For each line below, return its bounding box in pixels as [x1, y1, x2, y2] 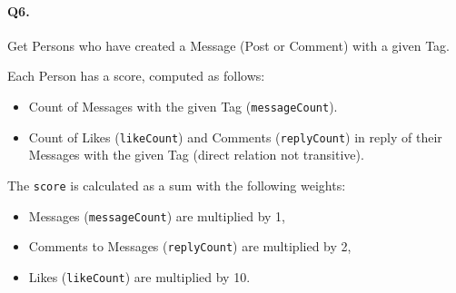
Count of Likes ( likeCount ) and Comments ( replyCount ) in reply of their [28, 127, 442, 146]
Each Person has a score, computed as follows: [7, 66, 265, 85]
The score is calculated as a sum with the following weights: [7, 175, 346, 194]
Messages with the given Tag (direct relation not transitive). [28, 145, 364, 164]
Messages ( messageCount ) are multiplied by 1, [28, 206, 285, 225]
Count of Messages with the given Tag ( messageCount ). [28, 96, 338, 115]
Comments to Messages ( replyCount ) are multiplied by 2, [28, 237, 352, 256]
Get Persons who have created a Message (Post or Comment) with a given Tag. [7, 35, 451, 54]
